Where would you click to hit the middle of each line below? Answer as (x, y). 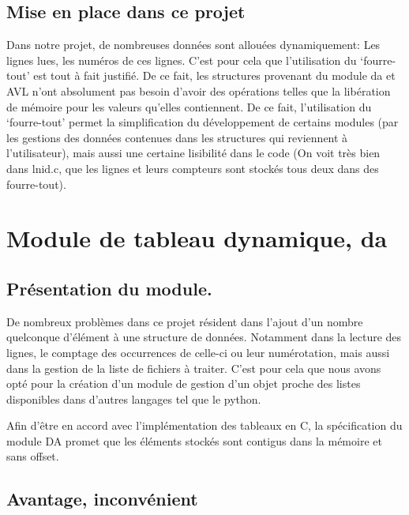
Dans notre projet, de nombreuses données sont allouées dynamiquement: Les (193, 45)
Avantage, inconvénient (102, 499)
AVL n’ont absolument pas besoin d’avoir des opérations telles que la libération (199, 90)
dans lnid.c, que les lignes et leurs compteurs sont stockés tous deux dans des (193, 168)
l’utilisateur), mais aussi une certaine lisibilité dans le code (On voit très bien (193, 153)
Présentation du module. (109, 288)
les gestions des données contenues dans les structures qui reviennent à (177, 137)
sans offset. (33, 456)
